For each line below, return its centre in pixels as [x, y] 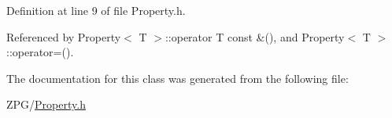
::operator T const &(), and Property [255, 36]
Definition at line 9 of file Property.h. [96, 10]
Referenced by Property [64, 36]
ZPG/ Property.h [46, 104]
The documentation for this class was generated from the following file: [178, 78]
